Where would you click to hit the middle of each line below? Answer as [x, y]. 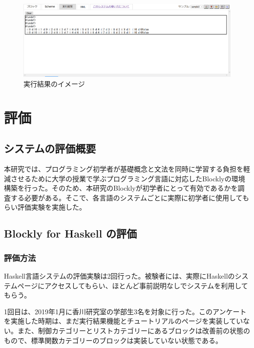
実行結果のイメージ [54, 83]
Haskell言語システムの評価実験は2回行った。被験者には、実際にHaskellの [119, 275]
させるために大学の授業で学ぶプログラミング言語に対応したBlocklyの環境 [128, 178]
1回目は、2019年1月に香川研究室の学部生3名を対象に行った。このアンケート [125, 311]
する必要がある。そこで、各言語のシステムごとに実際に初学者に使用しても [130, 197]
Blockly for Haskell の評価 [71, 233]
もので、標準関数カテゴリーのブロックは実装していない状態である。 [113, 340]
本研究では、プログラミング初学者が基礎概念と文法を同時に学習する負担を [124, 168]
